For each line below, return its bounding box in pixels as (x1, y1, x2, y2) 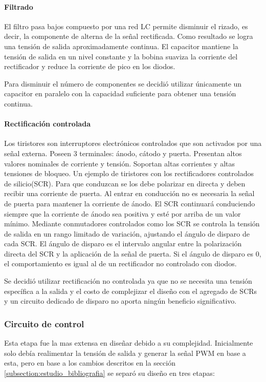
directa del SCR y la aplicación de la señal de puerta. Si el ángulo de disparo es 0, (4, 248, 261, 259)
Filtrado (4, 1, 33, 12)
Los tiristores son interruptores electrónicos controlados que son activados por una (4, 138, 262, 148)
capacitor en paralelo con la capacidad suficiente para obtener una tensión (4, 88, 236, 99)
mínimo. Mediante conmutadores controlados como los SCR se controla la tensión (4, 218, 260, 229)
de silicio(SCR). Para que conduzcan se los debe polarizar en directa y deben (4, 178, 246, 188)
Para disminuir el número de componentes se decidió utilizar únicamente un (4, 78, 242, 89)
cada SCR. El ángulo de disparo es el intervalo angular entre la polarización (4, 238, 242, 249)
